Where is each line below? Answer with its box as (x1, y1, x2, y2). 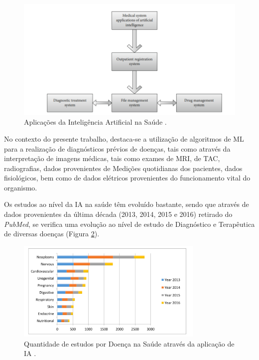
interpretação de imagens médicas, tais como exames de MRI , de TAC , (4, 153, 220, 164)
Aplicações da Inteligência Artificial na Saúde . (24, 117, 167, 127)
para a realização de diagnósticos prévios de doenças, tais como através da (4, 143, 231, 154)
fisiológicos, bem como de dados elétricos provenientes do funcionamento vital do (4, 173, 251, 183)
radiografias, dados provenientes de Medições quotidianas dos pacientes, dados (4, 163, 243, 173)
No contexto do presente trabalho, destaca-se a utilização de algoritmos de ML (4, 133, 244, 144)
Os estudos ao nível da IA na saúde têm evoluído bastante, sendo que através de (4, 199, 249, 209)
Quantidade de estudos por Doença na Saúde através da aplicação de (24, 338, 235, 349)
